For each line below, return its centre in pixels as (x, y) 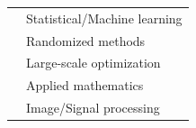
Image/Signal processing (93, 108)
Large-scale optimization (94, 63)
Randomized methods (86, 40)
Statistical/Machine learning (104, 18)
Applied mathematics (85, 85)
